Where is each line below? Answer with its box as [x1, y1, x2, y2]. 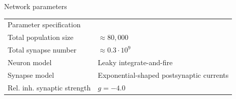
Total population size [8, 32, 74, 42]
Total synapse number [8, 44, 77, 55]
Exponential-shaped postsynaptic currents [98, 69, 229, 80]
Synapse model [8, 69, 54, 80]
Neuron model [8, 57, 52, 67]
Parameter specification [8, 19, 81, 30]
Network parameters [4, 1, 67, 11]
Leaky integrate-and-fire [98, 57, 173, 67]
